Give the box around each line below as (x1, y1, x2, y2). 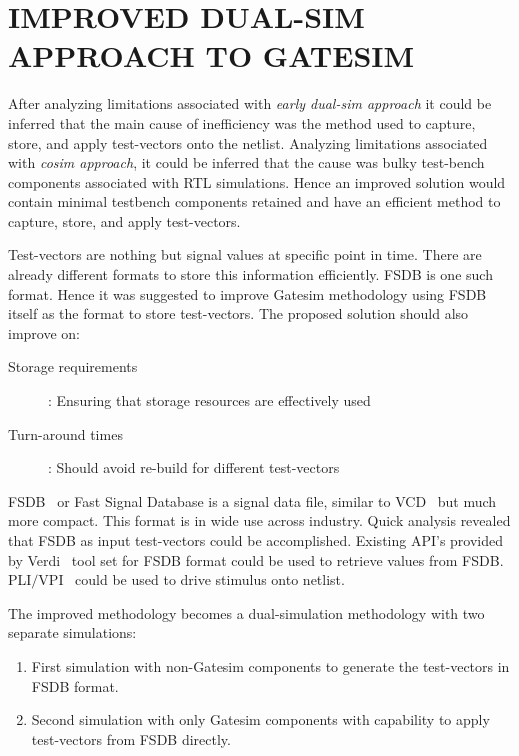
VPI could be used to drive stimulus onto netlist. (38, 569, 345, 590)
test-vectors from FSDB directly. (31, 728, 231, 749)
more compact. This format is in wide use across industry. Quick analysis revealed (8, 510, 511, 531)
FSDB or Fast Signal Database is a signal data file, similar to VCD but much (8, 490, 497, 511)
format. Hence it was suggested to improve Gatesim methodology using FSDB (8, 283, 487, 304)
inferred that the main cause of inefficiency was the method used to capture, (8, 112, 476, 133)
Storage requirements (8, 356, 138, 377)
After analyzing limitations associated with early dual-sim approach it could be (8, 93, 492, 114)
